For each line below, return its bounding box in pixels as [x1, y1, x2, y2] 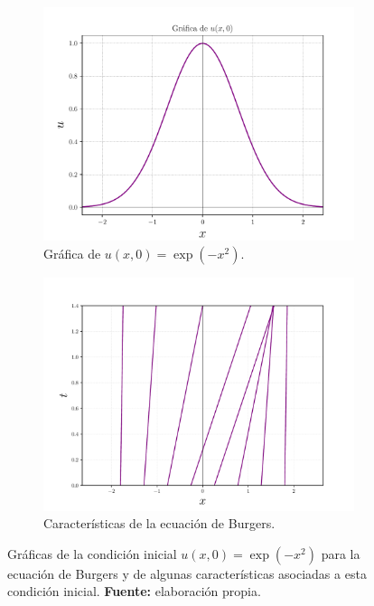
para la [321, 544, 360, 563]
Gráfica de [43, 243, 101, 262]
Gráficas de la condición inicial [7, 544, 177, 563]
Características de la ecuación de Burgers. [43, 514, 276, 533]
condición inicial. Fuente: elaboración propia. [7, 582, 261, 601]
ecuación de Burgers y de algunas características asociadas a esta [7, 563, 367, 582]
